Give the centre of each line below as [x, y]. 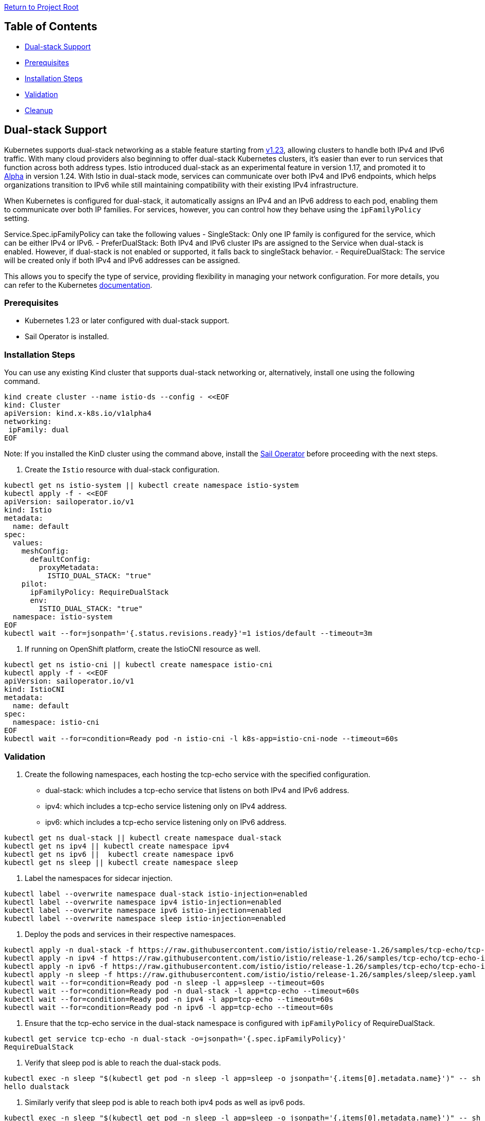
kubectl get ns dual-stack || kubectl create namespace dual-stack [143, 838]
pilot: [34, 584]
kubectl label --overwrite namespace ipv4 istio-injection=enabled [143, 902]
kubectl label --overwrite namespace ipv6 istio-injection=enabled [143, 910]
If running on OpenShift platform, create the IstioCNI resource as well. [143, 649]
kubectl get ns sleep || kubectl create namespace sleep [121, 862]
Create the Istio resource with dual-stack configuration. [122, 470]
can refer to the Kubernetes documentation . [78, 285]
